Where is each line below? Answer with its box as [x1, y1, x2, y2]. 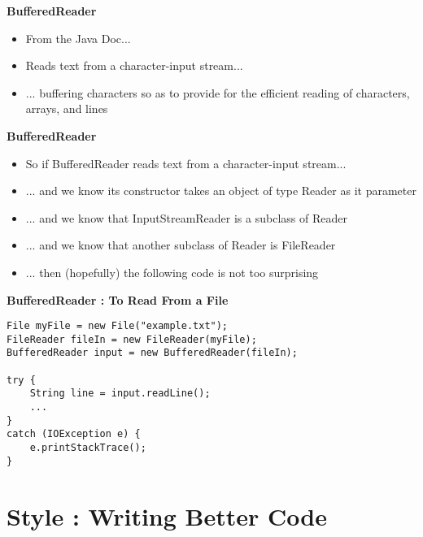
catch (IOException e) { [7, 428, 141, 440]
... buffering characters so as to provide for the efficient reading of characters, [25, 84, 410, 101]
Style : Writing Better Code [7, 499, 327, 532]
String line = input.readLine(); [29, 388, 211, 400]
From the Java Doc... [25, 29, 131, 46]
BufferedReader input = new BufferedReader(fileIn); [7, 347, 298, 359]
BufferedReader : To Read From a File [7, 291, 229, 308]
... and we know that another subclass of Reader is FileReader [25, 236, 336, 253]
